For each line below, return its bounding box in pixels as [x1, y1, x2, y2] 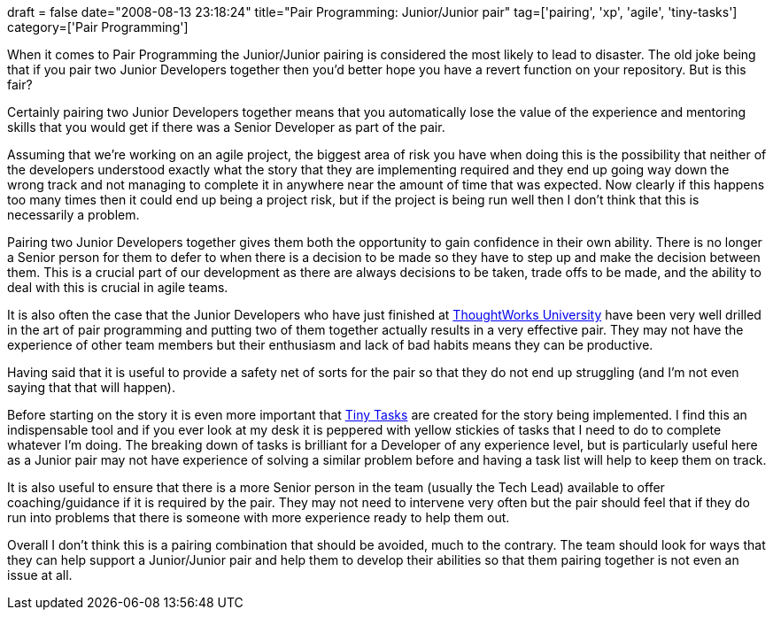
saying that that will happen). [7, 380, 175, 395]
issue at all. [7, 567, 73, 582]
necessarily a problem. [7, 207, 140, 222]
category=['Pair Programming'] [7, 19, 189, 35]
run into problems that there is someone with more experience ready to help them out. [7, 510, 510, 525]
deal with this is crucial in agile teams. [7, 280, 228, 295]
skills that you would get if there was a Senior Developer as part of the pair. [7, 120, 445, 135]
